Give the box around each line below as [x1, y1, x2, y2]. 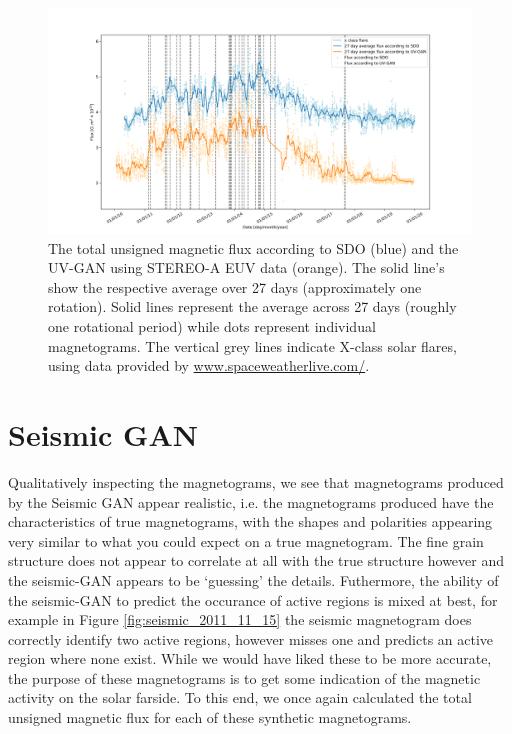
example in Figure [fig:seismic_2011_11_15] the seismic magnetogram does [8, 609, 472, 630]
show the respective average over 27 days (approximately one [48, 276, 422, 297]
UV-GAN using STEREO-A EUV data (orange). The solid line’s [48, 257, 445, 278]
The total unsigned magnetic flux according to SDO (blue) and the [48, 237, 459, 258]
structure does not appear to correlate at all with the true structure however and [8, 550, 505, 571]
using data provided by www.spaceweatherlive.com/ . [48, 355, 370, 376]
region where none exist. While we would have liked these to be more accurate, [8, 648, 492, 669]
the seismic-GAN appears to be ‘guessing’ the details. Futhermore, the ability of [8, 569, 499, 590]
